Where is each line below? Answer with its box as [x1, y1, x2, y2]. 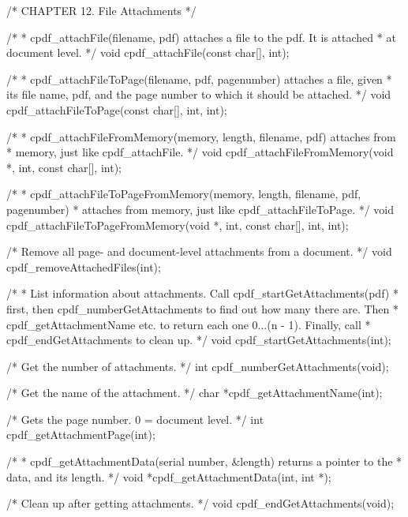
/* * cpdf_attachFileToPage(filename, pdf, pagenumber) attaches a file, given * [6, 70, 392, 87]
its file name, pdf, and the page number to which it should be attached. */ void [6, 86, 391, 103]
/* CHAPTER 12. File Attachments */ [6, 2, 197, 18]
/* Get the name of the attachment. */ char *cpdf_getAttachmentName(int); [6, 384, 383, 401]
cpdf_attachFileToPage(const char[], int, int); [6, 101, 227, 118]
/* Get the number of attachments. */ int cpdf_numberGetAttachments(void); [6, 358, 389, 374]
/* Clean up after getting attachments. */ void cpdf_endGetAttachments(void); [6, 495, 395, 511]
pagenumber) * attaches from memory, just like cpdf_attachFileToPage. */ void [6, 200, 395, 217]
